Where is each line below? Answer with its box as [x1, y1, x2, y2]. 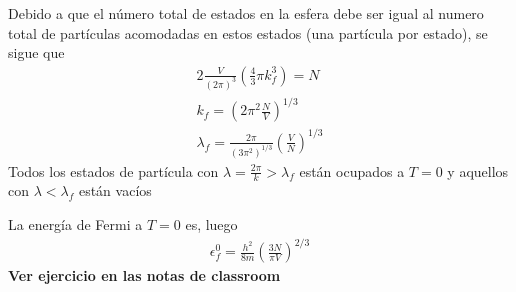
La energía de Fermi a [8, 214, 143, 235]
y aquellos [447, 160, 509, 181]
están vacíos [78, 180, 152, 201]
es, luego [185, 214, 238, 235]
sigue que [8, 42, 65, 63]
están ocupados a [299, 160, 405, 181]
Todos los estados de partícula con [8, 160, 219, 181]
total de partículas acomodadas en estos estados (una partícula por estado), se [8, 22, 488, 43]
